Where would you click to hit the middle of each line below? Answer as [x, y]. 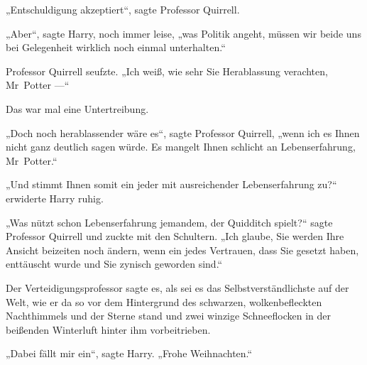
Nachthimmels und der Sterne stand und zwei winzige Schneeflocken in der [168, 316]
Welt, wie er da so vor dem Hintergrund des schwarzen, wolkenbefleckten [164, 301]
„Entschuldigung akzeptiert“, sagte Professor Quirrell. [123, 9]
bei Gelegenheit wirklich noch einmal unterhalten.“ [116, 47]
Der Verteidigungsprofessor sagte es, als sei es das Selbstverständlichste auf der [177, 287]
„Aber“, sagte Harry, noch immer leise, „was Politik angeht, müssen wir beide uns [183, 33]
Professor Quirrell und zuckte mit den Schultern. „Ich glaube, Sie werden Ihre [175, 236]
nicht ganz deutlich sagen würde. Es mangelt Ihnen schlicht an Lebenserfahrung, [181, 147]
